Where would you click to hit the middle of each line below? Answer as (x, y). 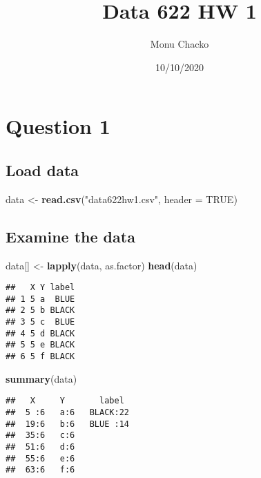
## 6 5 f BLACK (40, 357)
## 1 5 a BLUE (40, 299)
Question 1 (58, 126)
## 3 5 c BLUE (40, 322)
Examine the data (70, 236)
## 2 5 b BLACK (40, 310)
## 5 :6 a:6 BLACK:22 (67, 412)
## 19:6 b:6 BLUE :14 (67, 424)
